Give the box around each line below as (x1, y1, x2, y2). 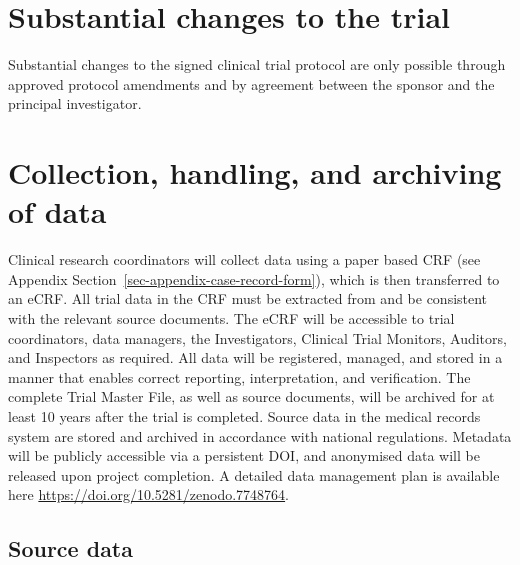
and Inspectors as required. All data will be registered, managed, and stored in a (8, 347, 503, 368)
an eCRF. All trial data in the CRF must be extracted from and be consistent (8, 288, 488, 309)
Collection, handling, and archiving (8, 152, 502, 193)
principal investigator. (8, 93, 142, 114)
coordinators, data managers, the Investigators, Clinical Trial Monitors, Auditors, (8, 327, 507, 348)
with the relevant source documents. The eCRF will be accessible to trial (8, 308, 455, 328)
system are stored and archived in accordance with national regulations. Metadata (8, 425, 512, 446)
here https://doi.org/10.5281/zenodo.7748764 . (8, 484, 289, 505)
